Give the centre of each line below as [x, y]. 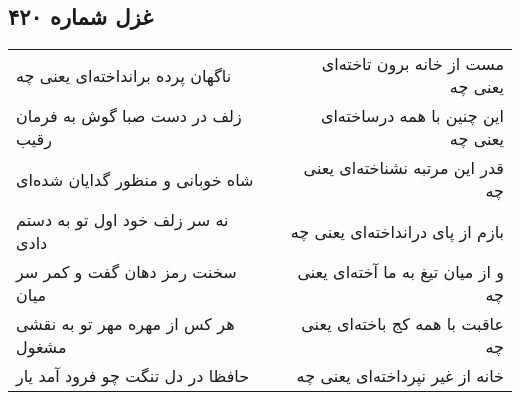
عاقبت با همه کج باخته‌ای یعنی [402, 324]
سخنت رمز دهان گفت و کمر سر [126, 272]
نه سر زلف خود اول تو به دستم [122, 220]
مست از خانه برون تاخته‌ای [412, 64]
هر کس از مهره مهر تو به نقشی [125, 324]
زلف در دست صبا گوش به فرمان [129, 116]
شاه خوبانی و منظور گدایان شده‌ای [135, 179]
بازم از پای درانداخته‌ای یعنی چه [397, 231]
